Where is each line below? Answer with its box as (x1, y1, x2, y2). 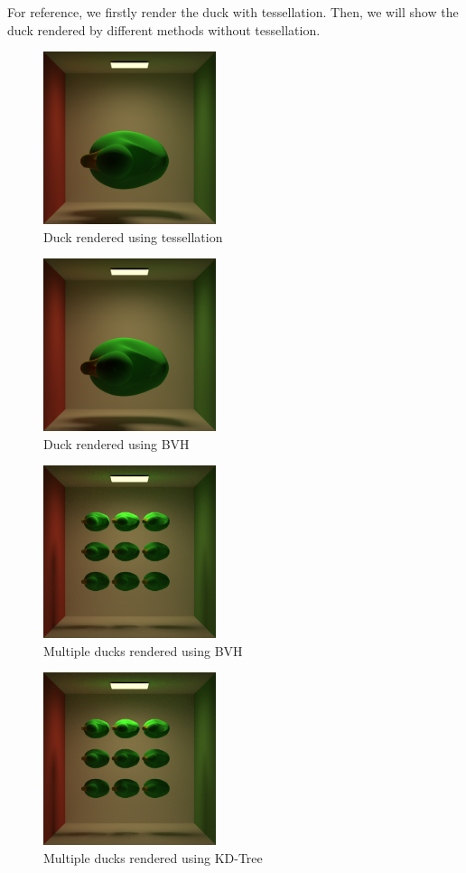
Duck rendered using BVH (43, 434, 190, 453)
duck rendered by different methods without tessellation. (7, 20, 321, 39)
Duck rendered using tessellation (43, 227, 223, 246)
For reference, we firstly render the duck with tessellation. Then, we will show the (7, 3, 459, 21)
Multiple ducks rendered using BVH (43, 641, 243, 660)
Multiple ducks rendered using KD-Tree (43, 848, 263, 867)
